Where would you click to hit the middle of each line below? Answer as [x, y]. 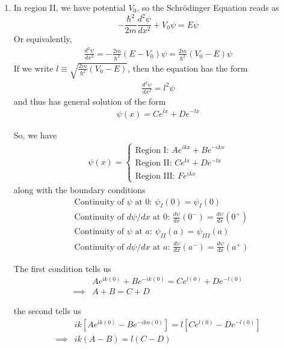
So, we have [35, 134]
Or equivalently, [43, 39]
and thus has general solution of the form [90, 101]
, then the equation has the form [188, 68]
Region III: [155, 176]
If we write [33, 68]
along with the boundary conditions [79, 189]
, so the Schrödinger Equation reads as [208, 7]
